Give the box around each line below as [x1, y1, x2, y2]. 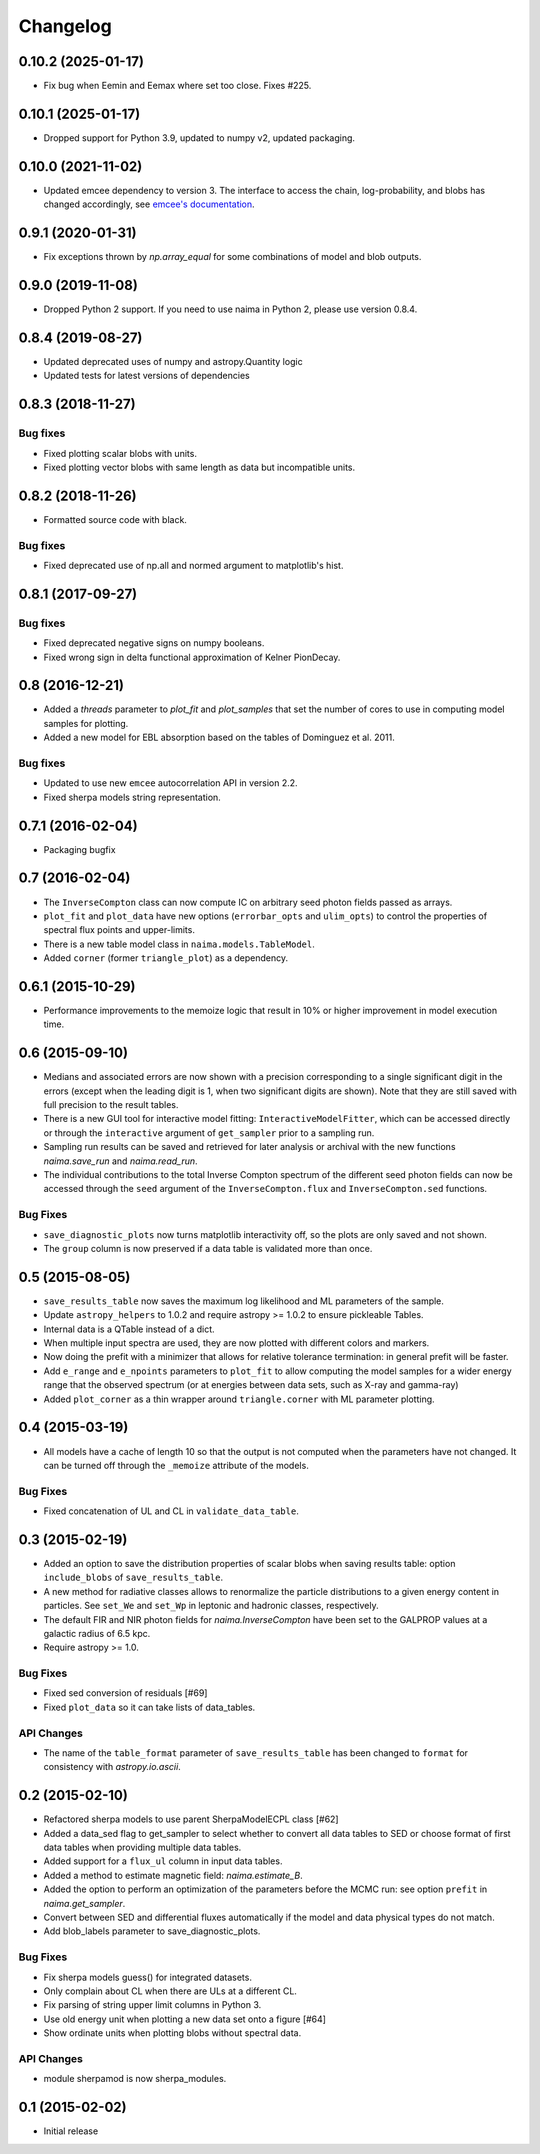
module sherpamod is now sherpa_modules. [43, 2073, 227, 2085]
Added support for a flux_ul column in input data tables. [43, 1855, 283, 1867]
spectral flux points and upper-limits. [43, 924, 195, 936]
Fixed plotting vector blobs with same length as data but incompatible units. [43, 461, 356, 473]
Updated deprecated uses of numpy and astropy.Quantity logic [43, 355, 304, 367]
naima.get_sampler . [43, 1897, 126, 1909]
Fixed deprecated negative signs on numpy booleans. [43, 637, 265, 649]
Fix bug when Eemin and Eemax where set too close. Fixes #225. [43, 80, 312, 92]
